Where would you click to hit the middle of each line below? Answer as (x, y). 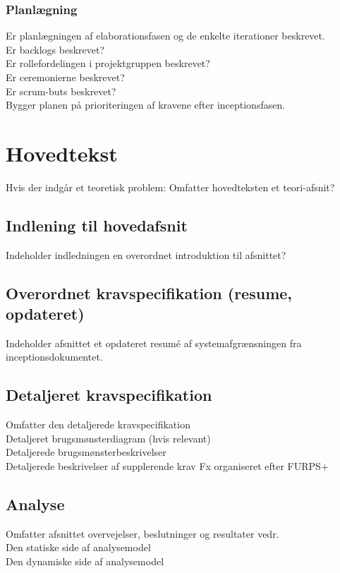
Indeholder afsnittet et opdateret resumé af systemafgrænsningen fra (154, 343)
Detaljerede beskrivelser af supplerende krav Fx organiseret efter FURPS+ (167, 466)
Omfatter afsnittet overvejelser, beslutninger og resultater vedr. (142, 533)
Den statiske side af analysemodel (78, 547)
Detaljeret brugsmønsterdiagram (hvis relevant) (108, 438)
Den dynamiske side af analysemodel (85, 561)
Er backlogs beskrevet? (55, 49)
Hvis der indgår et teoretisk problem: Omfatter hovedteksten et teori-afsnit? (170, 187)
